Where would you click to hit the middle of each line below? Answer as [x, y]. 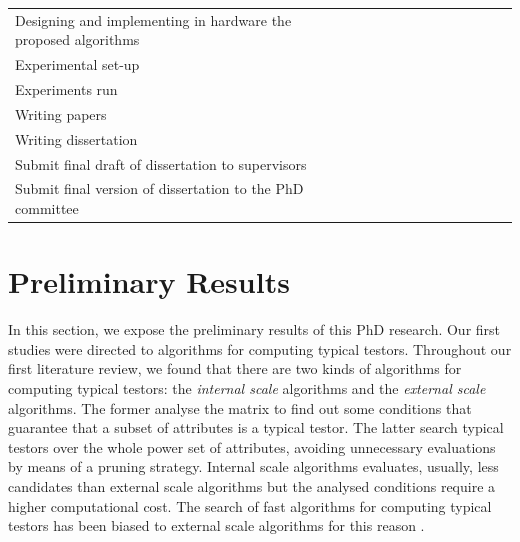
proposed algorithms [77, 39]
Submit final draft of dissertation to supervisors [161, 163]
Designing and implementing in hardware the [153, 19]
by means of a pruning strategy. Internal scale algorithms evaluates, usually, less [253, 466]
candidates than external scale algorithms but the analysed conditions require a [252, 485]
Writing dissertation [76, 138]
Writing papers [61, 113]
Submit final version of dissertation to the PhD [159, 188]
